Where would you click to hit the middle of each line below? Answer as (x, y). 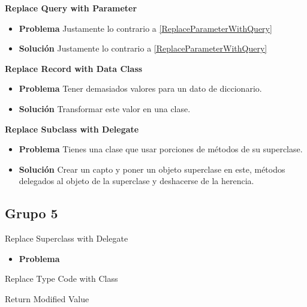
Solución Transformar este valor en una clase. (105, 108)
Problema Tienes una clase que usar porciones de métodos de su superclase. (161, 149)
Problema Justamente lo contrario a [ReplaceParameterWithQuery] (145, 28)
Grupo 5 (31, 213)
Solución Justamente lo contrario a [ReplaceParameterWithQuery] (143, 48)
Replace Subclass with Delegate (72, 129)
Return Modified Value (47, 298)
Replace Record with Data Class (74, 68)
